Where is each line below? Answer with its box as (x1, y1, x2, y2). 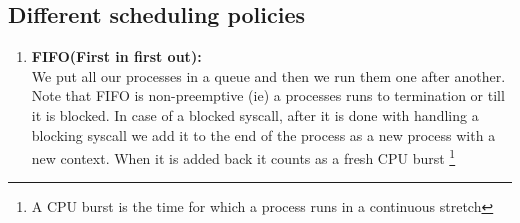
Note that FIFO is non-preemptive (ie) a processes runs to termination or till (31, 85, 505, 106)
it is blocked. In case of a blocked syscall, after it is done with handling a (31, 104, 479, 125)
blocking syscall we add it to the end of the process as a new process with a (31, 124, 496, 145)
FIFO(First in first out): (31, 46, 202, 67)
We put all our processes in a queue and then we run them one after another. (31, 65, 506, 86)
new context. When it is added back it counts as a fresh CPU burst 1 (31, 145, 456, 168)
